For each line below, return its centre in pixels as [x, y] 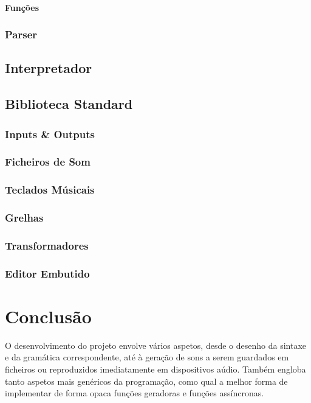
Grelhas [24, 218]
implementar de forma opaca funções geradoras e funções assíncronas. [135, 393]
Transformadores [47, 245]
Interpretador [49, 68]
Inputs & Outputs [50, 134]
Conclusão [48, 316]
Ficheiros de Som [48, 162]
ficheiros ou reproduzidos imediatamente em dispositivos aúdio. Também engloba [155, 369]
